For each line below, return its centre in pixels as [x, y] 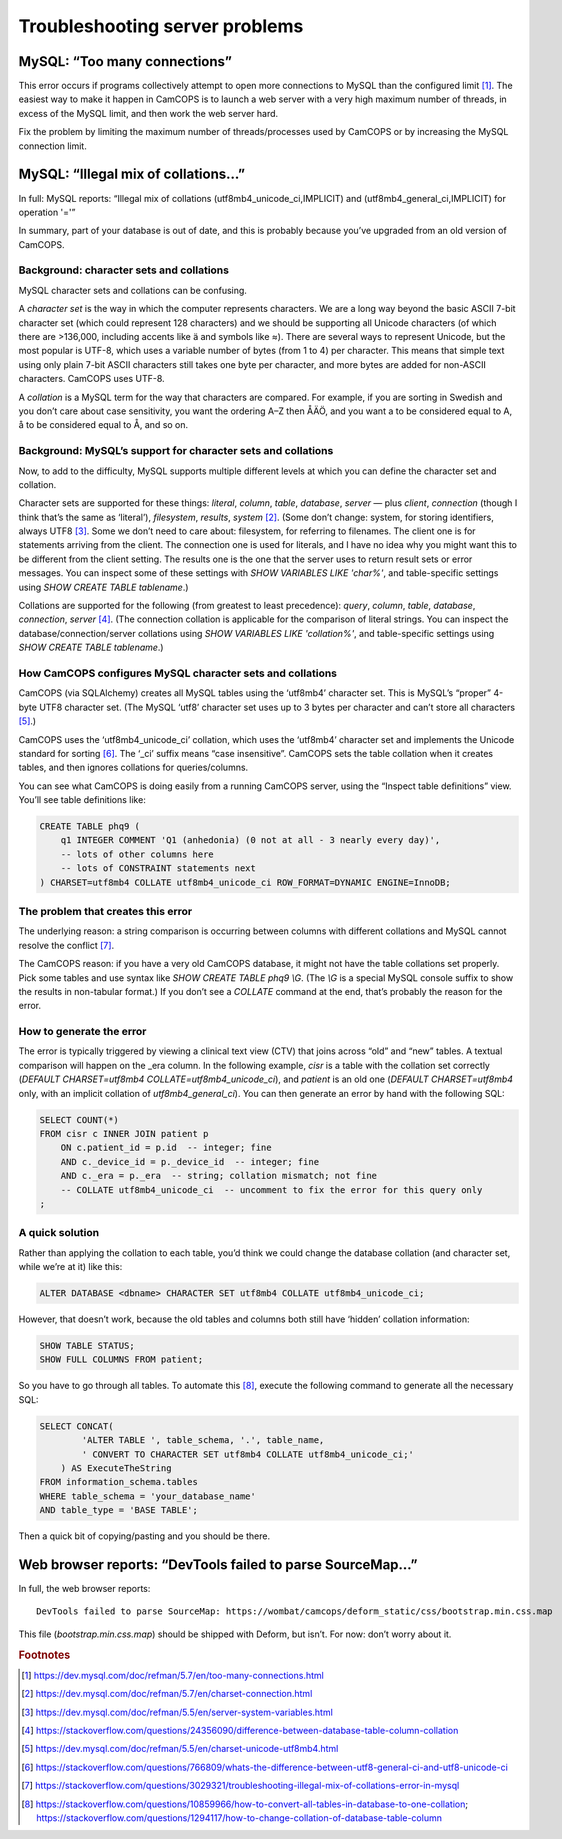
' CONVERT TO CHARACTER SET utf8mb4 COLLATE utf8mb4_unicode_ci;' [248, 1454]
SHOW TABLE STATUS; [87, 1346]
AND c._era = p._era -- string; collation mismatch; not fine [219, 1176]
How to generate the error [82, 1032]
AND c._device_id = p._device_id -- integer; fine [190, 1161]
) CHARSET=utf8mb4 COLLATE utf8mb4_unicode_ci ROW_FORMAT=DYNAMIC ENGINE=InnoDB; [245, 882]
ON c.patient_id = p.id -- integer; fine [166, 1148]
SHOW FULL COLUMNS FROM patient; [121, 1359]
